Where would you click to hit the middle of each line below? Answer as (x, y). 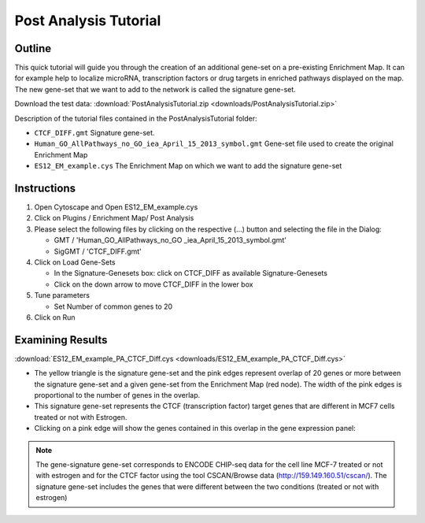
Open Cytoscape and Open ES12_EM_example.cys (116, 207)
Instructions (45, 188)
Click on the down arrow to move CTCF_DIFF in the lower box (153, 284)
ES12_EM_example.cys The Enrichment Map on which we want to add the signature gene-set (188, 166)
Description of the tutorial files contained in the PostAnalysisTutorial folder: (136, 118)
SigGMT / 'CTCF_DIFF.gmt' (98, 251)
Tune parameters (62, 295)
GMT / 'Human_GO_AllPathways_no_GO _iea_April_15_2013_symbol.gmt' (170, 240)
